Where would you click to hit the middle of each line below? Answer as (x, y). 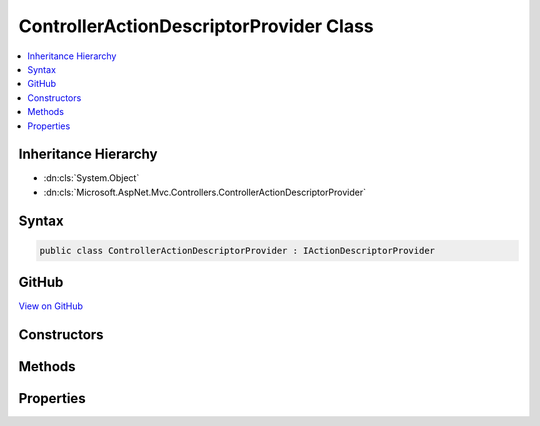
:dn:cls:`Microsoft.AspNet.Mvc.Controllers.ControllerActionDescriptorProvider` (205, 192)
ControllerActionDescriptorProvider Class (196, 26)
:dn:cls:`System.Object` (91, 178)
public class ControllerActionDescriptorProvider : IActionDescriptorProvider (237, 250)
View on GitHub (51, 306)
